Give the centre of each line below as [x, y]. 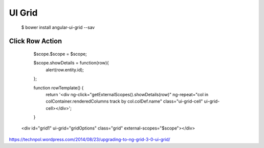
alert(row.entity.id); [65, 70]
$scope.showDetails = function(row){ [71, 63]
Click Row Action [35, 41]
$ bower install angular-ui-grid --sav [58, 27]
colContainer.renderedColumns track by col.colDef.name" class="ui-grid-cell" [124, 101]
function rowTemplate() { [59, 87]
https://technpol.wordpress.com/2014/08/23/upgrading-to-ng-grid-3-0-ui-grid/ [90, 139]
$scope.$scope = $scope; [60, 54]
